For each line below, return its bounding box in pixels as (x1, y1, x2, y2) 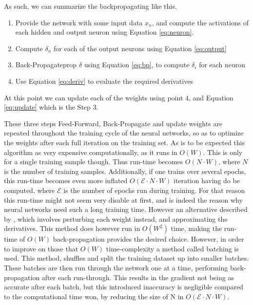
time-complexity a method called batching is (106, 243, 239, 253)
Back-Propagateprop (15, 59, 77, 70)
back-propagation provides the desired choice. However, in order (53, 234, 244, 244)
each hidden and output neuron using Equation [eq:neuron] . (15, 27, 194, 37)
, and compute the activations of (152, 17, 249, 27)
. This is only (203, 147, 243, 157)
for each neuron (199, 59, 246, 70)
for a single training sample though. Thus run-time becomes (4, 156, 183, 167)
